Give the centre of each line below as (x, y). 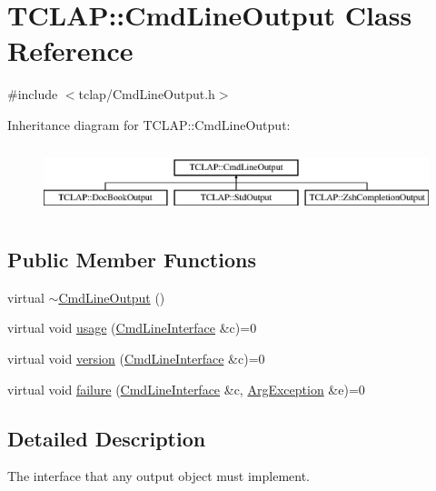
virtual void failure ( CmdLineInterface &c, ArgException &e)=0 (186, 389)
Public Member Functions (132, 259)
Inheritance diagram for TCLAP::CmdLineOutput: (149, 124)
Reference (70, 50)
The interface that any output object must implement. (159, 476)
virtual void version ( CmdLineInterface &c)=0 (136, 358)
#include (33, 94)
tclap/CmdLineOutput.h (147, 94)
